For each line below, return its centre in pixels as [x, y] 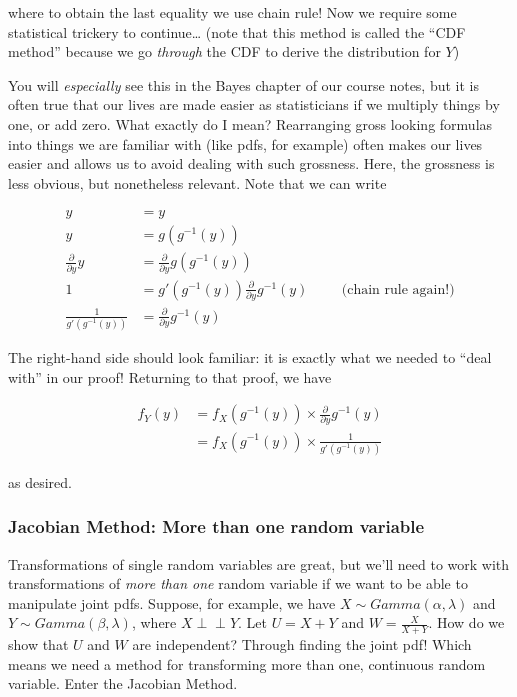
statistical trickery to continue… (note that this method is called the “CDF [237, 31]
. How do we [466, 622]
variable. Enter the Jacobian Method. [123, 683]
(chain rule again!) [398, 289]
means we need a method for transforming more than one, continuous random [247, 663]
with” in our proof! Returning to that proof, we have [170, 376]
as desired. [40, 481]
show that [38, 644]
